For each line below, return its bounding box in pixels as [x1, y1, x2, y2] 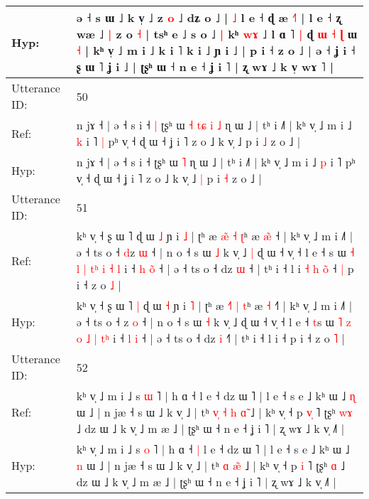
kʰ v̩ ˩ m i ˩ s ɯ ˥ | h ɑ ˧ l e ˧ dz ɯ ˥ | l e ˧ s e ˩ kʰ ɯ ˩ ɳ [76, 387, 356, 404]
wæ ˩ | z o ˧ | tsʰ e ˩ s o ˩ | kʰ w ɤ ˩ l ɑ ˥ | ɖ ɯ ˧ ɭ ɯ [76, 26, 358, 42]
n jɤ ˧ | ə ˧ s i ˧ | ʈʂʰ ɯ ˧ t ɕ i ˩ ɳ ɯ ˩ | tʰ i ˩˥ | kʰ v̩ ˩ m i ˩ [76, 117, 352, 133]
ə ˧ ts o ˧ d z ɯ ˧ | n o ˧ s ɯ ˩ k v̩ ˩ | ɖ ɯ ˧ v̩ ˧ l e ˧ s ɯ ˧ [76, 244, 355, 260]
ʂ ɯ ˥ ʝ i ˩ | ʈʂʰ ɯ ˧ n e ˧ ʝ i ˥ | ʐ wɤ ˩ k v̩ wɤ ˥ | [76, 58, 334, 75]
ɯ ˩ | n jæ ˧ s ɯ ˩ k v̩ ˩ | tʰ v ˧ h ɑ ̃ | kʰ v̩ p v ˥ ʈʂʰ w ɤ [76, 404, 353, 420]
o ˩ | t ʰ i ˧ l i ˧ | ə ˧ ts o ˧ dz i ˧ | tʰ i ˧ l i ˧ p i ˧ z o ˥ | [76, 330, 345, 346]
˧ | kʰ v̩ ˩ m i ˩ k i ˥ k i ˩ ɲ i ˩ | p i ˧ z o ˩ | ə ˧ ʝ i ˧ [76, 42, 356, 58]
